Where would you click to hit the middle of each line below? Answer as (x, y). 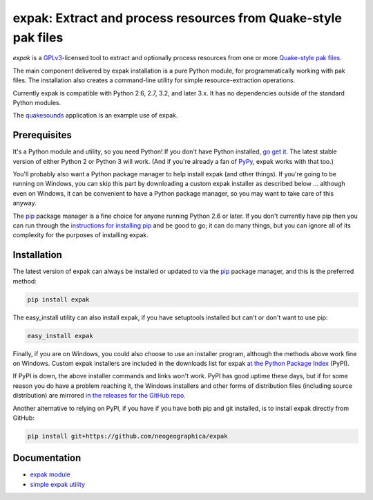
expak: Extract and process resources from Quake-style (177, 18)
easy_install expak (60, 336)
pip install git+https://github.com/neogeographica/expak (127, 436)
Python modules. (37, 102)
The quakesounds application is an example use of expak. (95, 115)
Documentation (47, 458)
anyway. (25, 203)
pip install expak (58, 299)
